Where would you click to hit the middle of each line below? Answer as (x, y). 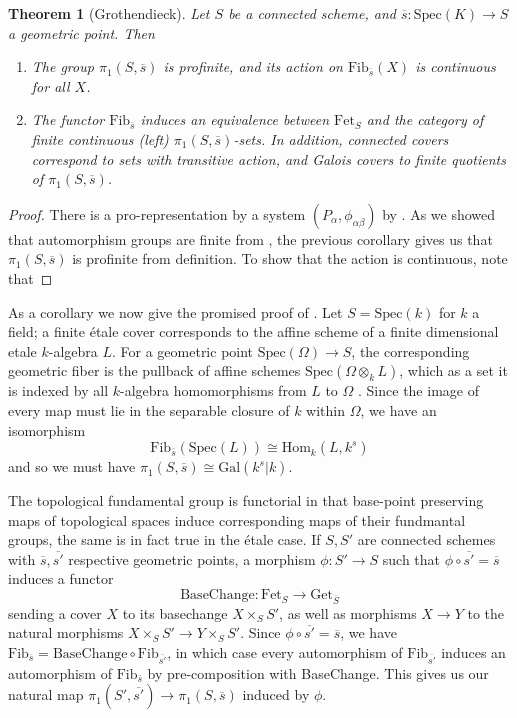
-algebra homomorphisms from (213, 390)
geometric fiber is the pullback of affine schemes (154, 370)
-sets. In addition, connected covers (341, 138)
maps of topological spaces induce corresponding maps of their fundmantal (237, 519)
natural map (46, 694)
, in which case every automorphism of (285, 652)
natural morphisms (66, 632)
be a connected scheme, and (312, 13)
